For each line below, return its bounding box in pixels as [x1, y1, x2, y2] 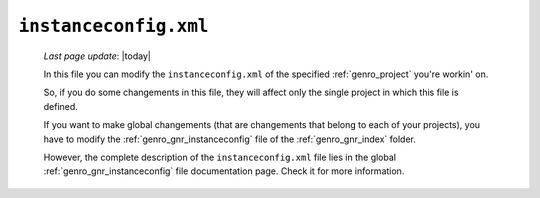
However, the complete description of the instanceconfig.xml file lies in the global [43, 151, 397, 163]
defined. [43, 100, 79, 112]
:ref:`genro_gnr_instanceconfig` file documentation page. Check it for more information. [43, 165, 405, 177]
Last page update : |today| [43, 50, 152, 62]
